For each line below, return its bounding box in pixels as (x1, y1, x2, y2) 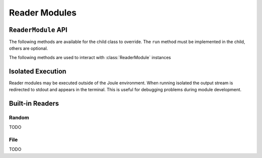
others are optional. (9, 46, 48, 51)
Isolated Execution (9, 67, 66, 75)
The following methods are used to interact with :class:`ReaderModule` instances (9, 54, 171, 60)
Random (9, 114, 29, 121)
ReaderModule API (9, 26, 67, 34)
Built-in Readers (9, 99, 59, 108)
